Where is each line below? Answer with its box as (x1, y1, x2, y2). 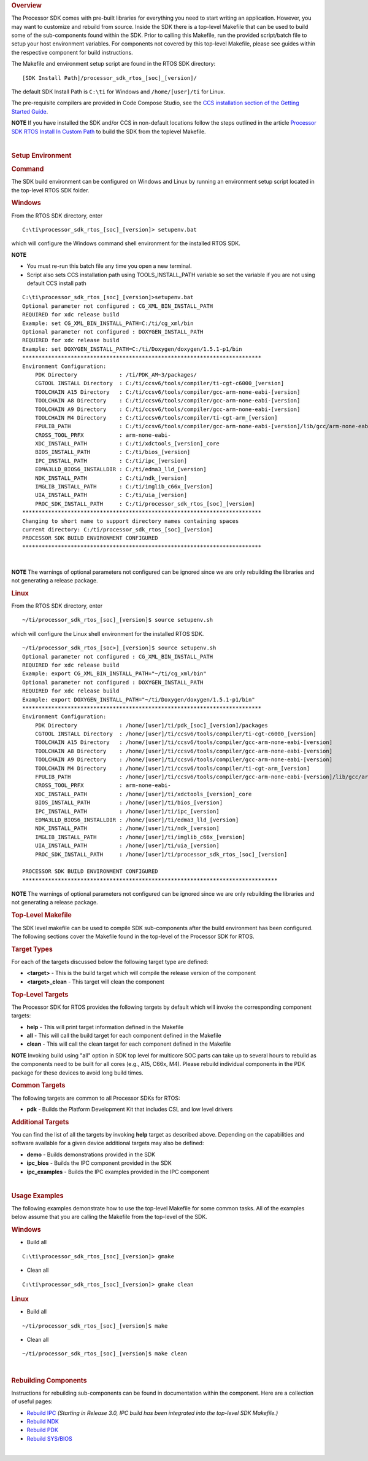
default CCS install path (26, 280, 87, 287)
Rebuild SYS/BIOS (26, 1435, 73, 1442)
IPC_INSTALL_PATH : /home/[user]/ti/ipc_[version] (34, 808, 220, 815)
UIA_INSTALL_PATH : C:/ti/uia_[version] (34, 492, 187, 499)
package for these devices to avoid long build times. (11, 1069, 144, 1076)
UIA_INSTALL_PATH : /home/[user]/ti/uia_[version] (34, 842, 220, 849)
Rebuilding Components (11, 1376, 87, 1385)
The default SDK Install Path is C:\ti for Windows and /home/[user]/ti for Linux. (11, 88, 226, 95)
